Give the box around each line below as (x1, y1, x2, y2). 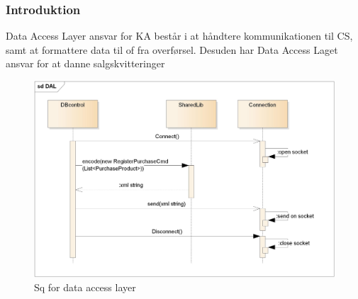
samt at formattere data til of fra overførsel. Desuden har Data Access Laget (6, 42, 338, 57)
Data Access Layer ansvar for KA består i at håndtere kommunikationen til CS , (6, 28, 353, 43)
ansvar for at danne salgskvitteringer (6, 56, 165, 71)
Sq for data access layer (34, 279, 136, 294)
